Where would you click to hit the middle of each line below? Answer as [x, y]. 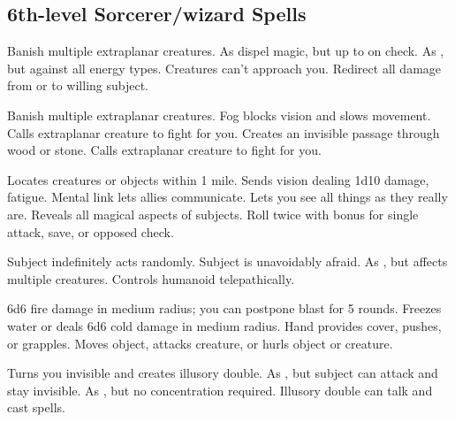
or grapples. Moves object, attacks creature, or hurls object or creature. [200, 343]
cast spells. [36, 407]
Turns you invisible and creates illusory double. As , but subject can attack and [223, 373]
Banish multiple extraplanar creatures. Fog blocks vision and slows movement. [219, 115]
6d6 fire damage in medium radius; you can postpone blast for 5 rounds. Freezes [224, 308]
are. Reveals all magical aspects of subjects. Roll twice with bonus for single [213, 214]
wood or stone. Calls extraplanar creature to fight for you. [164, 150]
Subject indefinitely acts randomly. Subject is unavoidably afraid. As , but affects [227, 261]
